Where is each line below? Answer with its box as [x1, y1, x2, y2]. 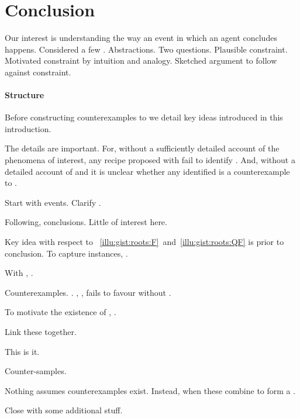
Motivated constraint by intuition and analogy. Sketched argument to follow [5, 54, 277, 67]
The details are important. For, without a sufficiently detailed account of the [5, 142, 280, 154]
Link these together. [5, 326, 77, 338]
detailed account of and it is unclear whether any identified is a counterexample [5, 165, 290, 177]
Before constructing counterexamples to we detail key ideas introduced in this [5, 111, 283, 123]
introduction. [5, 122, 51, 134]
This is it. [5, 345, 40, 357]
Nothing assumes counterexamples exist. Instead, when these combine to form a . [5, 384, 296, 396]
